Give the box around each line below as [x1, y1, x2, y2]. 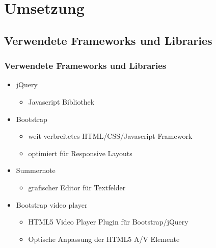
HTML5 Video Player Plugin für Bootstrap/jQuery [28, 216, 188, 227]
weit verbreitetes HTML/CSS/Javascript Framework [28, 131, 193, 141]
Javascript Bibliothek [28, 96, 95, 107]
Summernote [16, 165, 56, 176]
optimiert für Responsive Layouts [28, 147, 132, 158]
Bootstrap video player [16, 199, 88, 210]
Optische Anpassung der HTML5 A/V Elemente [28, 233, 180, 244]
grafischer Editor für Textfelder [28, 182, 126, 192]
